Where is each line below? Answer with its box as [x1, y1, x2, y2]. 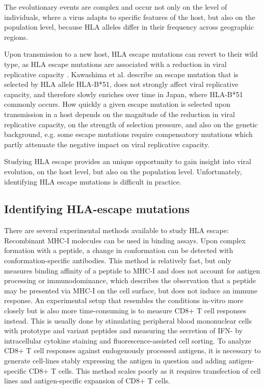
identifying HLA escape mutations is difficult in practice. [4, 176, 181, 187]
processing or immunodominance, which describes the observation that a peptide [4, 275, 256, 286]
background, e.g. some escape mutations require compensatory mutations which [4, 129, 253, 140]
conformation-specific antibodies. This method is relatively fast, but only [4, 255, 231, 266]
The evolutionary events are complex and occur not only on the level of [4, 2, 227, 12]
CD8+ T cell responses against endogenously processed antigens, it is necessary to [4, 345, 261, 356]
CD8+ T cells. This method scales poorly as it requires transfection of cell [29, 365, 261, 376]
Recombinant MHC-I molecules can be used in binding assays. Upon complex [4, 235, 246, 245]
